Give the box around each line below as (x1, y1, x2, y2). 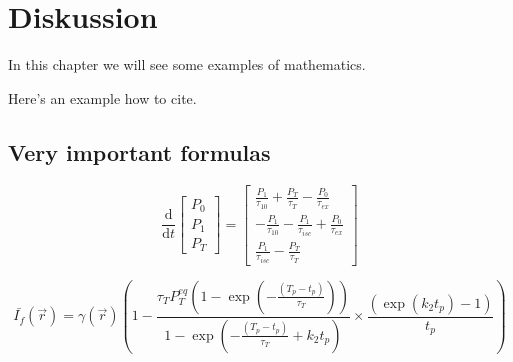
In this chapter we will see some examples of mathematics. (8, 54, 366, 75)
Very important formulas (8, 136, 271, 167)
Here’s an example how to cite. (8, 87, 197, 108)
